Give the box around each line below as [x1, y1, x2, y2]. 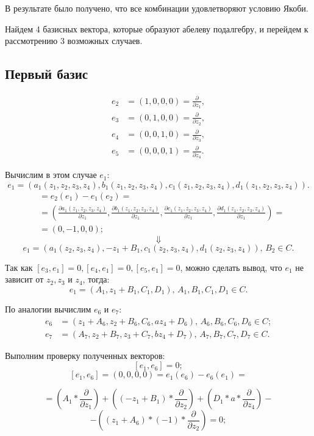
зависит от [5, 273, 44, 286]
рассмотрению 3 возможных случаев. [5, 34, 143, 47]
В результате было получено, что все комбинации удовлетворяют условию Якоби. [5, 2, 309, 14]
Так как [5, 260, 33, 273]
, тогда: [82, 273, 110, 286]
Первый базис [5, 64, 88, 83]
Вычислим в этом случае [5, 168, 97, 181]
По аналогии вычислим [5, 302, 91, 315]
